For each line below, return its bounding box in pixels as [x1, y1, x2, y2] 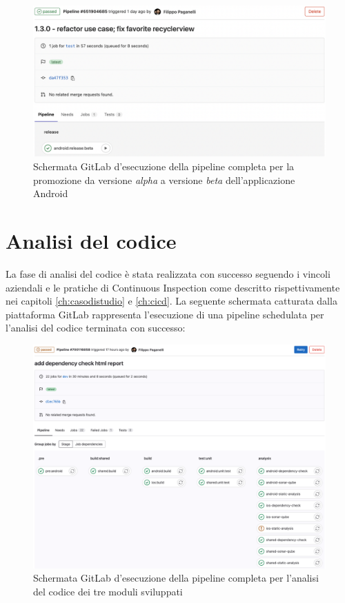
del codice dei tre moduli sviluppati [33, 584, 183, 598]
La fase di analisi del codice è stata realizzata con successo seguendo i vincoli [6, 266, 331, 280]
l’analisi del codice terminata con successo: [6, 320, 186, 335]
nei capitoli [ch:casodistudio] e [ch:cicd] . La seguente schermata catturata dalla [6, 294, 337, 308]
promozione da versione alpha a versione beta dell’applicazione [33, 172, 295, 187]
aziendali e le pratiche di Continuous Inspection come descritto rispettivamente [6, 280, 340, 294]
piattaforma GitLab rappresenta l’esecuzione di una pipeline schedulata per [6, 307, 324, 321]
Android [33, 186, 68, 201]
